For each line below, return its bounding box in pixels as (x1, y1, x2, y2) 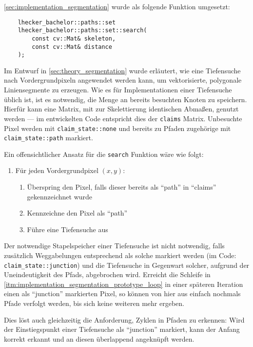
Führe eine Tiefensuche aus (27, 224, 108, 234)
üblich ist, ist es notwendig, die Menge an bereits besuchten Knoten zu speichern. (4, 94, 247, 104)
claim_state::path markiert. (4, 132, 93, 143)
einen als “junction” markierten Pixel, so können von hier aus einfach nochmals (4, 288, 241, 299)
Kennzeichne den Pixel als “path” (27, 208, 128, 218)
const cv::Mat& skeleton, (32, 35, 116, 42)
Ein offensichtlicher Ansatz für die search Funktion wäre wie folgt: (4, 149, 204, 159)
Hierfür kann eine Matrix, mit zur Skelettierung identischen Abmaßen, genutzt (4, 104, 239, 114)
